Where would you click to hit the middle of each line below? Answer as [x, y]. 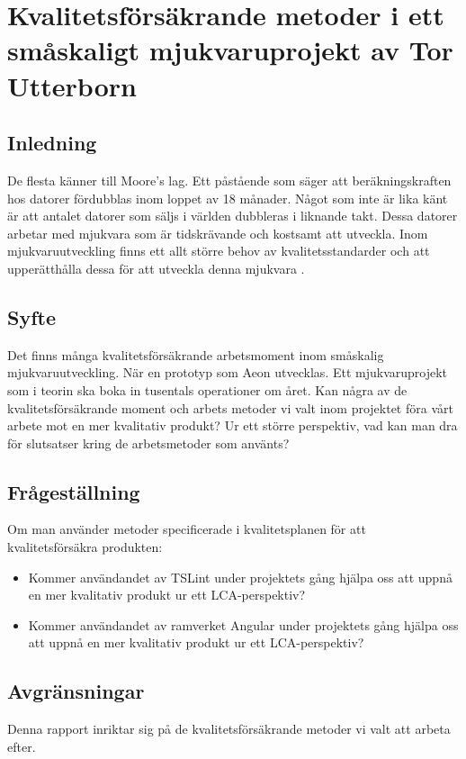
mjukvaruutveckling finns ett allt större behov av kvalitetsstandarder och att [219, 251]
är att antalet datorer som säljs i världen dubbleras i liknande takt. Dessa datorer [233, 216]
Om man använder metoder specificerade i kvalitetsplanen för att [187, 529]
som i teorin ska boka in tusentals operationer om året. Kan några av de [207, 389]
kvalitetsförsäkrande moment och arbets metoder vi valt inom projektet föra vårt [230, 407]
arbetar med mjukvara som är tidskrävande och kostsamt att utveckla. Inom [218, 233]
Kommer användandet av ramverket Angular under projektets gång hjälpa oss [243, 624]
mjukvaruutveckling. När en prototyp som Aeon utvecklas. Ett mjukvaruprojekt [228, 372]
